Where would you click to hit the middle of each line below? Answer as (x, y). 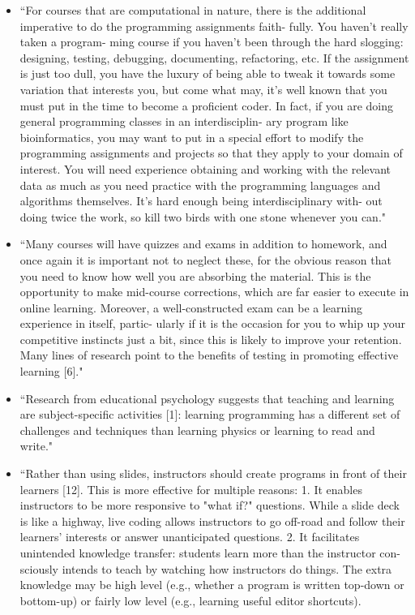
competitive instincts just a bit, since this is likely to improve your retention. (211, 339)
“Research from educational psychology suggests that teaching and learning (207, 398)
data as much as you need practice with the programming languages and (200, 185)
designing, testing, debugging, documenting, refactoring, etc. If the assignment (214, 57)
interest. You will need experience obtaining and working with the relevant (205, 168)
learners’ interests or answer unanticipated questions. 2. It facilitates (190, 537)
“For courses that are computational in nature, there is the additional (193, 10)
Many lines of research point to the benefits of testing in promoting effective (209, 355)
